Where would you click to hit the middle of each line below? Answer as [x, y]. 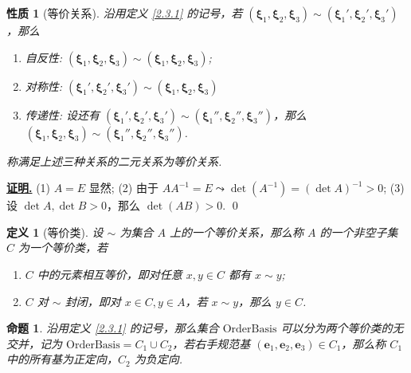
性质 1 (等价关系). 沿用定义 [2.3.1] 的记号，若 [125, 13]
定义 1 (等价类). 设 [55, 232]
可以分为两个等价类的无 [342, 328]
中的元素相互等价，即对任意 [110, 274]
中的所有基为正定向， [62, 359]
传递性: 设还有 [63, 114]
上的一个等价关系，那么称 [236, 232]
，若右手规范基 [211, 343]
